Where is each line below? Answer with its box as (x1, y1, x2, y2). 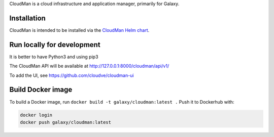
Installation (9, 14, 46, 22)
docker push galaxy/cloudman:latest (20, 119, 112, 125)
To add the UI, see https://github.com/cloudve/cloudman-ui (9, 72, 134, 78)
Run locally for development (9, 40, 101, 49)
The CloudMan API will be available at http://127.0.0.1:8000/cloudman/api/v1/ (9, 63, 169, 69)
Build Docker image (9, 85, 73, 94)
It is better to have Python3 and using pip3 (9, 54, 98, 60)
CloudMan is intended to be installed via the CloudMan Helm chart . (9, 27, 150, 33)
